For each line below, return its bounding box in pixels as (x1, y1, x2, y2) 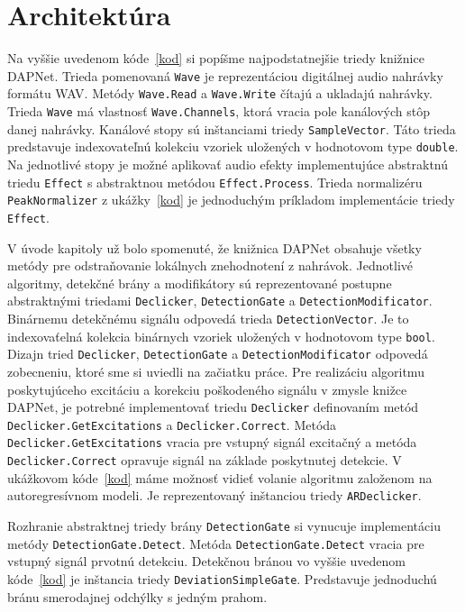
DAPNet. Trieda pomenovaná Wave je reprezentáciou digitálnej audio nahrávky (7, 66, 443, 85)
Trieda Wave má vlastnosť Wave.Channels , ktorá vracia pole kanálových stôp (7, 102, 430, 121)
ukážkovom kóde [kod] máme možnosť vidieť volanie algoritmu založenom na (7, 468, 433, 487)
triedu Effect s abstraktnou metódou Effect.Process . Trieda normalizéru (7, 172, 423, 191)
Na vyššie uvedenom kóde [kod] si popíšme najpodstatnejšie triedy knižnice (7, 49, 424, 68)
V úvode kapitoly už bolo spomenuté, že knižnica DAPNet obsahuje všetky (7, 238, 422, 257)
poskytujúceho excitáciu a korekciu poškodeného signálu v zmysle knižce (7, 379, 407, 398)
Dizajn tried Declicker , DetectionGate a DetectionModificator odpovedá (7, 344, 428, 363)
